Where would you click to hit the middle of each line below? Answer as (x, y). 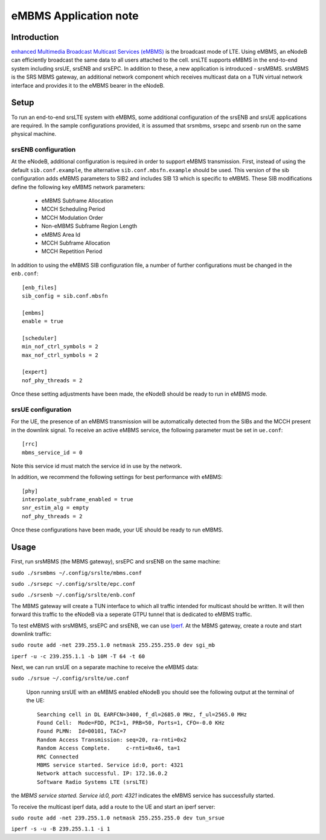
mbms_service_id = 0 (52, 452)
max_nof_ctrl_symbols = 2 (60, 355)
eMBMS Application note (75, 16)
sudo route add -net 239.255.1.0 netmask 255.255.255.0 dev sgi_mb (113, 645)
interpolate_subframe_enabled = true (78, 499)
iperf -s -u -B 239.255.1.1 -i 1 (61, 829)
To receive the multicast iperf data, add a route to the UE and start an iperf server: (113, 807)
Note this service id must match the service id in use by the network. (97, 466)
